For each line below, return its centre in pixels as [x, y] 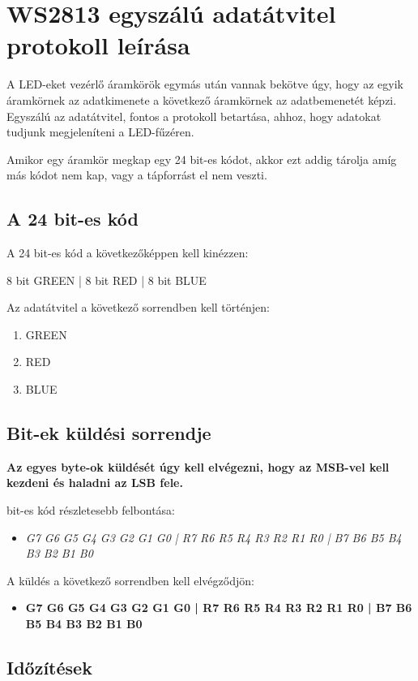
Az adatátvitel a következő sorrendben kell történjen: [138, 307]
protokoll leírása [98, 45]
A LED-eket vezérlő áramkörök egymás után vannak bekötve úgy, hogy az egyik [205, 84]
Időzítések [49, 667]
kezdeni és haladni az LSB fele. [95, 483]
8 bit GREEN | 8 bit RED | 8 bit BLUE [107, 280]
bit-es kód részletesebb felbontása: [91, 510]
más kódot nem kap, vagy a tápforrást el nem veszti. [137, 175]
